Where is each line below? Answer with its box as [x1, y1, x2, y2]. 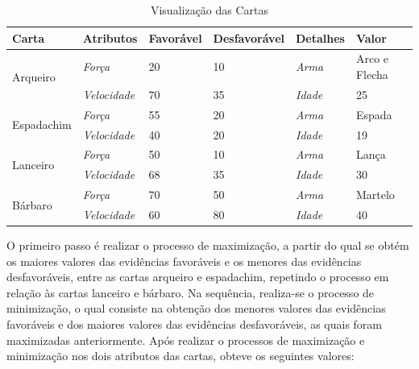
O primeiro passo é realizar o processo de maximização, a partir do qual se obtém [6, 237, 409, 254]
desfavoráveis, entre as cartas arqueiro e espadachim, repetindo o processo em [6, 268, 389, 285]
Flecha [355, 66, 388, 83]
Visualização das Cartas [150, 2, 269, 18]
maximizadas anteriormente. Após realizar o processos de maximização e [6, 331, 365, 348]
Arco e [355, 50, 389, 67]
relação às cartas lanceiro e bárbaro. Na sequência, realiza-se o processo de [6, 284, 375, 301]
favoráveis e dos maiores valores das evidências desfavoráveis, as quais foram [6, 316, 383, 332]
